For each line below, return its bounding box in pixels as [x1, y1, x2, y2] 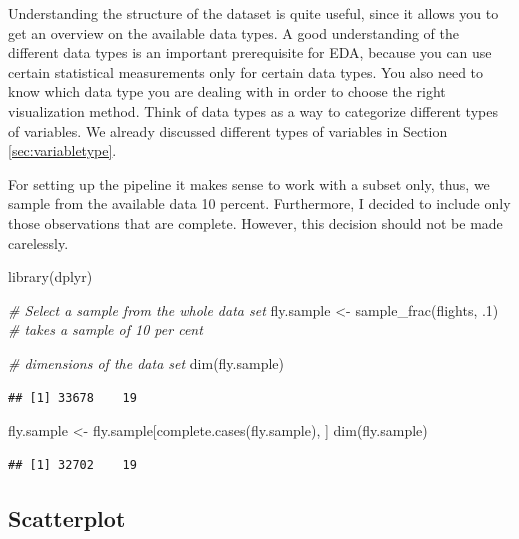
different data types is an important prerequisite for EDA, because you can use [8, 42, 492, 63]
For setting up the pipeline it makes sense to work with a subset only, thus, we [8, 173, 490, 194]
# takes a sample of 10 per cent [8, 319, 203, 340]
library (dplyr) [8, 266, 93, 287]
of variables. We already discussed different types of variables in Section [8, 120, 448, 141]
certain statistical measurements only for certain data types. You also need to [8, 61, 484, 82]
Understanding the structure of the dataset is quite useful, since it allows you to [8, 3, 499, 23]
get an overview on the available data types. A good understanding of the [8, 22, 459, 43]
